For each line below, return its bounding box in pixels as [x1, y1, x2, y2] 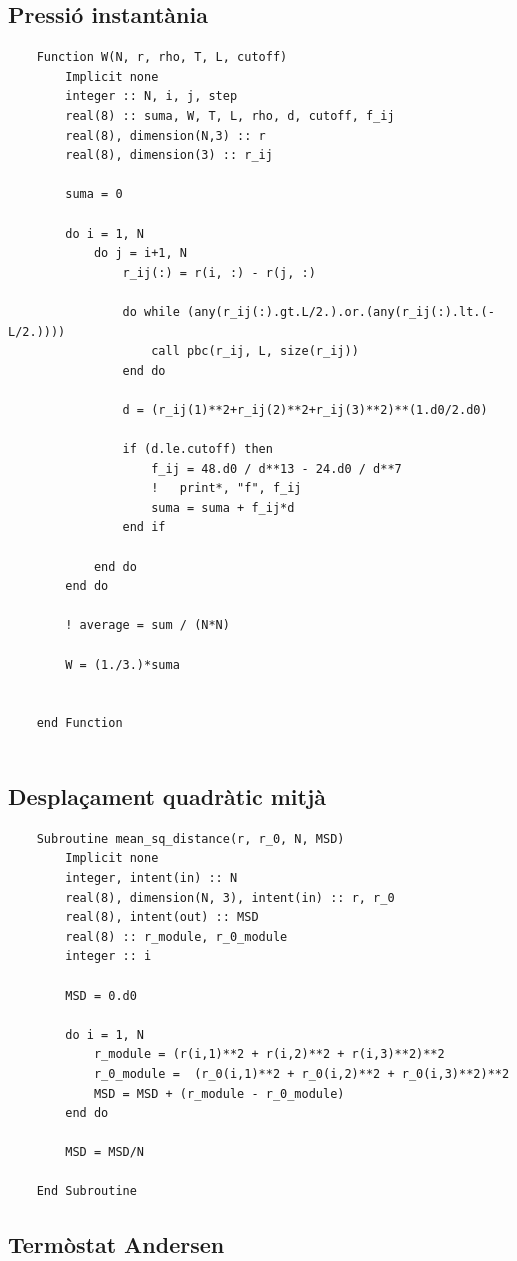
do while [122, 304, 180, 319]
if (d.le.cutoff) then [122, 442, 273, 457]
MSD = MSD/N [65, 1145, 145, 1160]
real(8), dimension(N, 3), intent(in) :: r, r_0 [65, 890, 395, 905]
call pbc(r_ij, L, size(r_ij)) [151, 344, 359, 359]
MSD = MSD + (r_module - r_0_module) [93, 1086, 345, 1101]
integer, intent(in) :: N [65, 870, 238, 885]
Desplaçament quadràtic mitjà [8, 780, 327, 811]
